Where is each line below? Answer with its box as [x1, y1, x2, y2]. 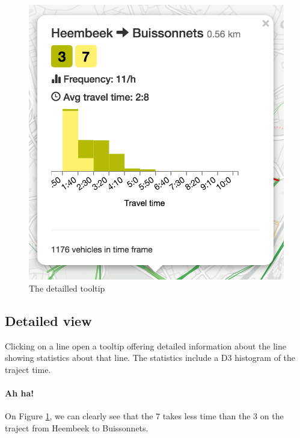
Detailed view [5, 311, 92, 330]
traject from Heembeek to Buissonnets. [5, 421, 148, 434]
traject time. [5, 363, 51, 375]
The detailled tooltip [29, 281, 105, 294]
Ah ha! [5, 387, 34, 399]
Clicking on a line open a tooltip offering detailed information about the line [5, 339, 286, 352]
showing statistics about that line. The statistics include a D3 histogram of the [5, 351, 296, 364]
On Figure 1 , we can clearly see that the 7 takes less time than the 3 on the [5, 410, 284, 422]
